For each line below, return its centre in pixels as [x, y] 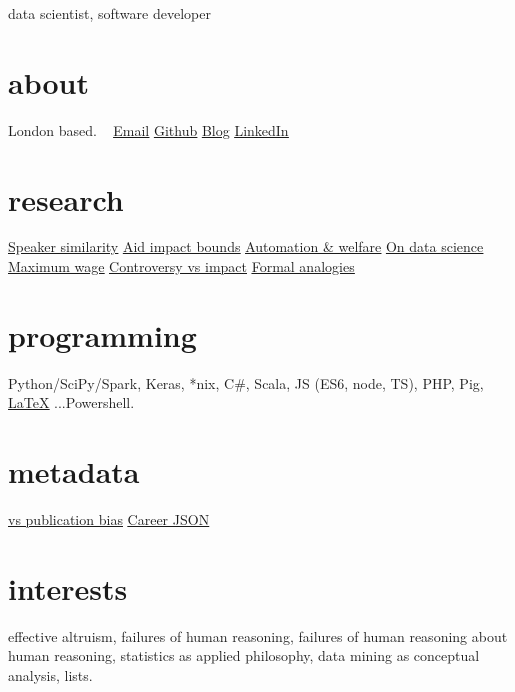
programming [102, 334]
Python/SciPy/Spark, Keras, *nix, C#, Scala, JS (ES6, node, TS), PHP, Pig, [246, 382]
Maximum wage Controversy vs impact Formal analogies [181, 266]
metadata [74, 471]
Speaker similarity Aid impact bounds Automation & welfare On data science [246, 246]
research [66, 198]
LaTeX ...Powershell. [71, 402]
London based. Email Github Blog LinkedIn [148, 129]
